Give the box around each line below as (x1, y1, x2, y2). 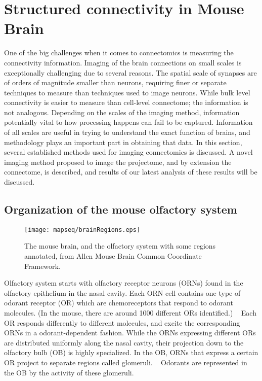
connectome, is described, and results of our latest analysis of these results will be (4, 166, 257, 177)
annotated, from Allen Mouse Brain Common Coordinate (24, 251, 202, 261)
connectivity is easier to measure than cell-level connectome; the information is (4, 97, 248, 108)
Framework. (24, 260, 61, 271)
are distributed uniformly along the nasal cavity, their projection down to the (4, 337, 244, 348)
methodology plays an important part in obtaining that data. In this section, (4, 136, 242, 147)
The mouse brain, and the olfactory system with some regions (24, 240, 216, 251)
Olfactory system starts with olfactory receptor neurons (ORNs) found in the (4, 278, 243, 288)
